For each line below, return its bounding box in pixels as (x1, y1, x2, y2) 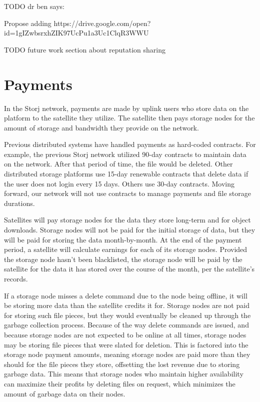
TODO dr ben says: (4, 1, 64, 11)
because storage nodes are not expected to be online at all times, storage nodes (4, 329, 246, 339)
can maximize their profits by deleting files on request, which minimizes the (4, 378, 235, 388)
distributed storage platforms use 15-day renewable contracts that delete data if (4, 168, 248, 179)
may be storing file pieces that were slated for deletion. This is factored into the (4, 339, 248, 349)
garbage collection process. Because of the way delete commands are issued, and (4, 319, 249, 330)
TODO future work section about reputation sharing (4, 44, 165, 54)
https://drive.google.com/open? (53, 17, 151, 28)
